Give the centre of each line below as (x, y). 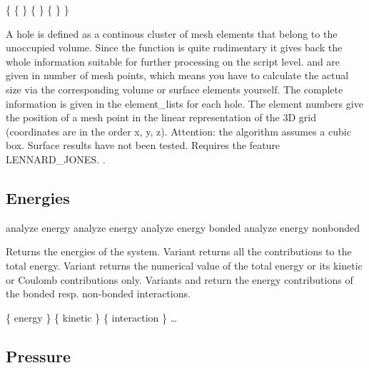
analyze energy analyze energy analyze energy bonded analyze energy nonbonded (183, 227)
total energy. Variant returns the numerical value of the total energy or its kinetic (184, 265)
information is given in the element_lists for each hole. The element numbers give (184, 103)
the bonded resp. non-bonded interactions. (98, 293)
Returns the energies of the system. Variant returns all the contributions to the (179, 251)
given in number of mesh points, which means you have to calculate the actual (177, 75)
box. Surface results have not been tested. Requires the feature (143, 145)
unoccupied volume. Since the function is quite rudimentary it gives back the (174, 47)
